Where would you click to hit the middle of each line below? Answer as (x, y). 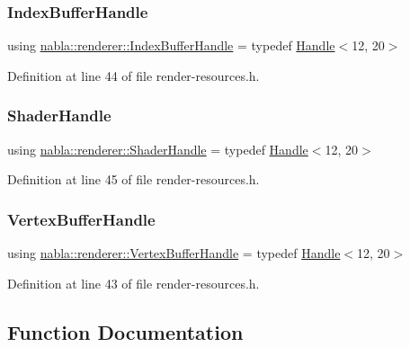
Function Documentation (125, 331)
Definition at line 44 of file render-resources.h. (134, 75)
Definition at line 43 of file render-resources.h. (134, 283)
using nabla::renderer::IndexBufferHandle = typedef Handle (171, 45)
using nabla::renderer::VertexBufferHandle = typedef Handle (174, 253)
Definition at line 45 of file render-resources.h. (134, 179)
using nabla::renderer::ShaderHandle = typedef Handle (158, 149)
